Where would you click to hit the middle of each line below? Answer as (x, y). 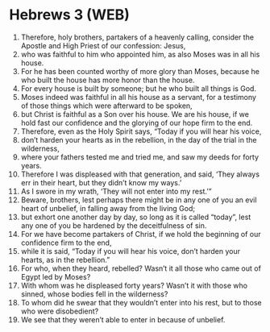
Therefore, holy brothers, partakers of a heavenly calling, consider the (137, 37)
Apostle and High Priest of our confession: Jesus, (103, 45)
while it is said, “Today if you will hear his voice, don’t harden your (131, 251)
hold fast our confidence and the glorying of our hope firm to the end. (137, 122)
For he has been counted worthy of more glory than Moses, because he (140, 71)
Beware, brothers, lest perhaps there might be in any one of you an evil (139, 200)
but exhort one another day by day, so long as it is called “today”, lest (136, 217)
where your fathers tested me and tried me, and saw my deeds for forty (140, 157)
